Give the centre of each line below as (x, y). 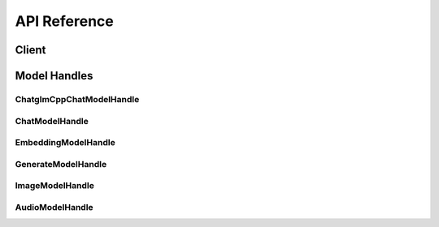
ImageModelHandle (55, 186)
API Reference (64, 21)
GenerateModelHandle (61, 164)
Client (30, 50)
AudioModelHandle (54, 207)
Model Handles (54, 76)
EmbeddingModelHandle (65, 143)
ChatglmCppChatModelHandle (77, 99)
